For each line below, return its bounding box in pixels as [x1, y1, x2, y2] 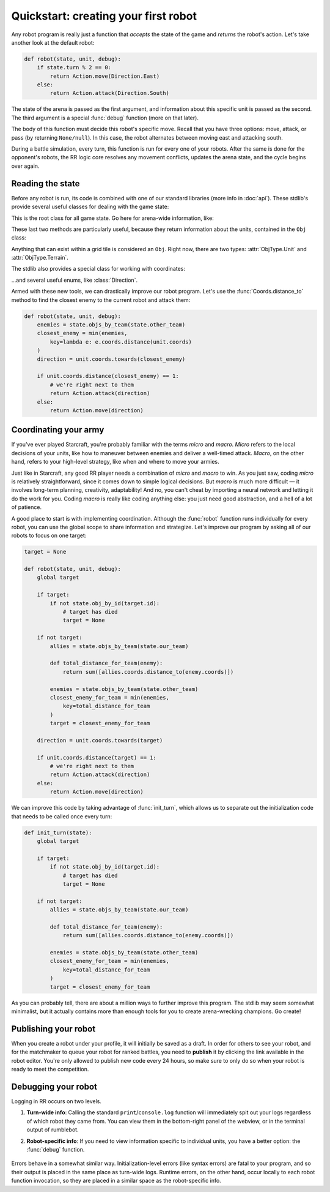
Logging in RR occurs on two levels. [11, 1097, 102, 1105]
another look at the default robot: [11, 39, 95, 46]
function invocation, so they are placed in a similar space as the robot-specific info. [11, 1177, 221, 1185]
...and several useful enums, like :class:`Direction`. [11, 276, 137, 284]
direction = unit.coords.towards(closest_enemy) [37, 355, 186, 363]
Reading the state [11, 178, 80, 189]
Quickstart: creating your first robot [11, 9, 197, 23]
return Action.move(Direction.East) [50, 72, 160, 80]
